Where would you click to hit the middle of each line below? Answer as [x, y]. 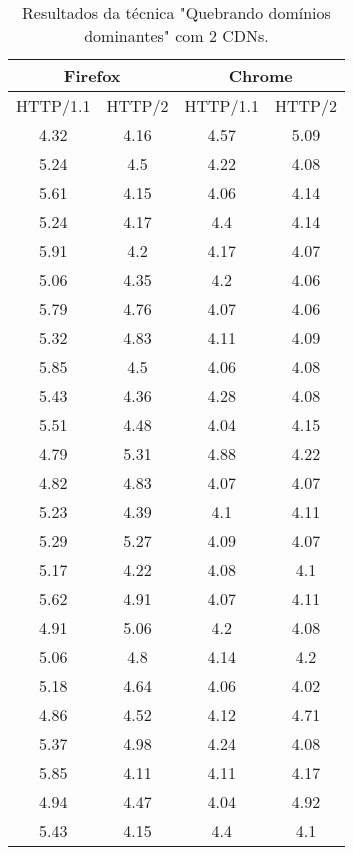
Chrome [260, 75]
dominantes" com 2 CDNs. [176, 35]
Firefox [92, 75]
